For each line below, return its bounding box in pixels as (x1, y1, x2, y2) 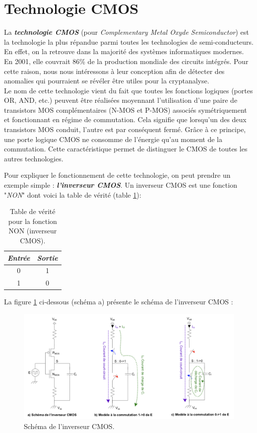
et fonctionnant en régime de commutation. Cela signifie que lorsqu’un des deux (4, 114, 247, 125)
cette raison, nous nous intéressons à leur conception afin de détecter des (4, 66, 225, 76)
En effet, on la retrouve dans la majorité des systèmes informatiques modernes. (4, 46, 244, 57)
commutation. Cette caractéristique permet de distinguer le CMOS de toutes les (4, 144, 248, 154)
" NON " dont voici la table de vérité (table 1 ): (4, 189, 141, 200)
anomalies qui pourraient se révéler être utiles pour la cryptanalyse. (4, 75, 209, 86)
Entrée (7, 252, 30, 263)
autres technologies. (4, 153, 64, 163)
